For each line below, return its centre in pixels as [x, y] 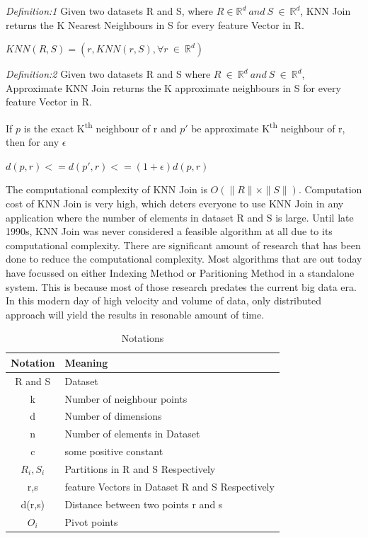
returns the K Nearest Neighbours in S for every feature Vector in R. [155, 24]
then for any [33, 142]
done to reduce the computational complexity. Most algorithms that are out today [184, 259]
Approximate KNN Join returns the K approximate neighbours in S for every [173, 87]
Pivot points [91, 521]
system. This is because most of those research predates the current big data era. [181, 286]
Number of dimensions [113, 416]
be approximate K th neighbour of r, [268, 127]
